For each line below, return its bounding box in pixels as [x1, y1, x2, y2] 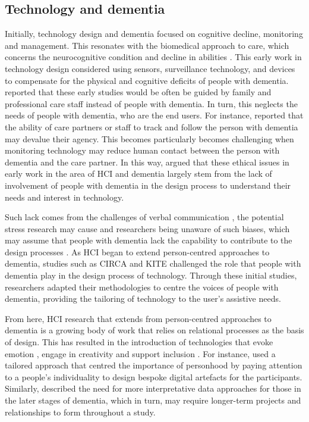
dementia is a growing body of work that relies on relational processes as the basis [5, 324, 304, 336]
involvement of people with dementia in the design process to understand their [5, 179, 291, 191]
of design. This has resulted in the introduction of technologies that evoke [5, 336, 273, 348]
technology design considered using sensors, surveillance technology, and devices [5, 62, 295, 74]
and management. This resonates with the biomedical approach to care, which [5, 39, 289, 51]
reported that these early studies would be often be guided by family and [5, 86, 272, 98]
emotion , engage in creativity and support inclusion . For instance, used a [5, 347, 276, 360]
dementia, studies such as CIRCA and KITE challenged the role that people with [5, 257, 301, 270]
